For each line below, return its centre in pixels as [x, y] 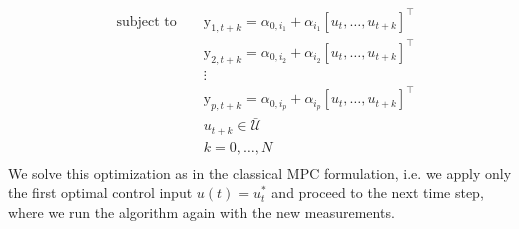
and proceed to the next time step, [377, 192]
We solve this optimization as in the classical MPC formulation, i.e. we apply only [260, 172]
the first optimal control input [100, 192]
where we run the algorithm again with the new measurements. [201, 212]
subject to [146, 21]
